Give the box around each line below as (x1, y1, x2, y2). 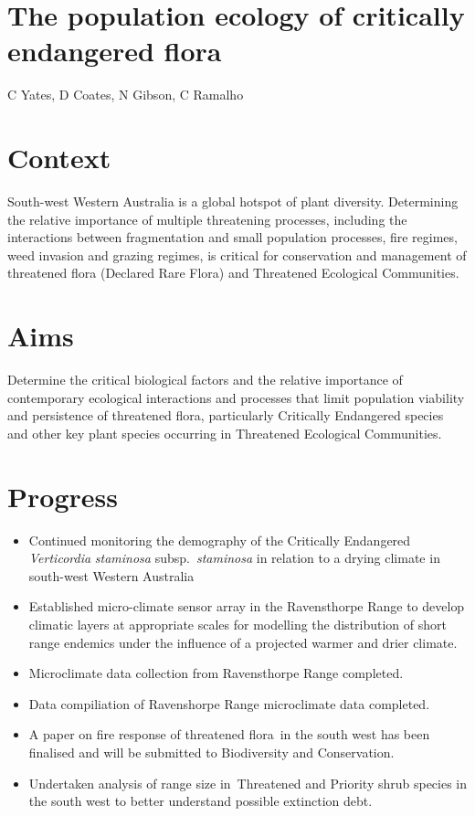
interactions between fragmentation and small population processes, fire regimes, (7, 228, 458, 247)
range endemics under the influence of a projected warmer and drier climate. (28, 632, 458, 652)
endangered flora (7, 32, 222, 69)
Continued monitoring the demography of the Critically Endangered (28, 530, 411, 549)
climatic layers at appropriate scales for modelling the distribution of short (28, 615, 447, 633)
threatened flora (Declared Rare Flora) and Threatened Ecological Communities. (7, 263, 459, 282)
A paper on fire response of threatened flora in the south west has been (28, 725, 430, 744)
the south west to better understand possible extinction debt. (28, 791, 373, 811)
